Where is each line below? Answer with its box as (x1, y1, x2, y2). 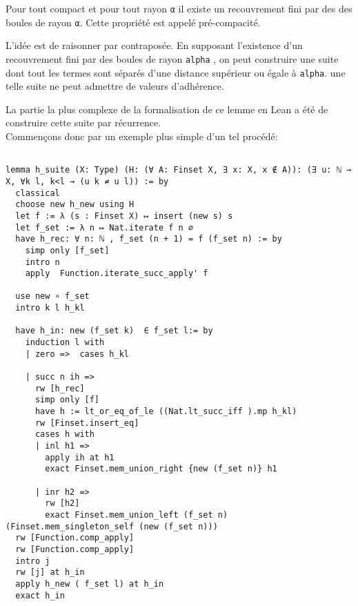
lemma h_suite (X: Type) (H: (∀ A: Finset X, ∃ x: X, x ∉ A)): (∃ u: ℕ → (6, 165, 352, 175)
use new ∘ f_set (15, 291, 90, 302)
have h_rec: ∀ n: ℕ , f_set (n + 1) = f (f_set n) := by (15, 234, 282, 244)
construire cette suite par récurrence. (6, 115, 161, 130)
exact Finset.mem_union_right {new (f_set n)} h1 (45, 464, 277, 474)
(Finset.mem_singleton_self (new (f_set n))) (6, 521, 218, 531)
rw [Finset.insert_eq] (34, 418, 139, 428)
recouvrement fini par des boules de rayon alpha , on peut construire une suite (6, 51, 339, 66)
